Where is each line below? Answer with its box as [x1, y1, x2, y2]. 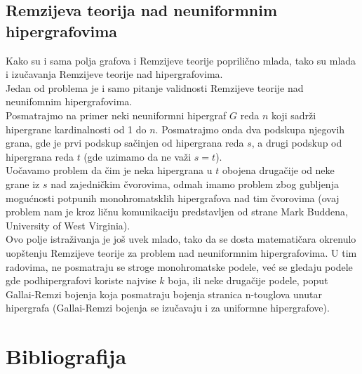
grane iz [6, 176, 40, 191]
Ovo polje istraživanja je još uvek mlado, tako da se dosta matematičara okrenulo [6, 232, 356, 246]
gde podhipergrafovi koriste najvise [6, 273, 156, 288]
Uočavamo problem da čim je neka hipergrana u [6, 163, 213, 178]
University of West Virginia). [6, 218, 130, 232]
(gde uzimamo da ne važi [83, 149, 192, 163]
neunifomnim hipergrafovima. [6, 94, 133, 109]
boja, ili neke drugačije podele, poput [168, 273, 328, 288]
